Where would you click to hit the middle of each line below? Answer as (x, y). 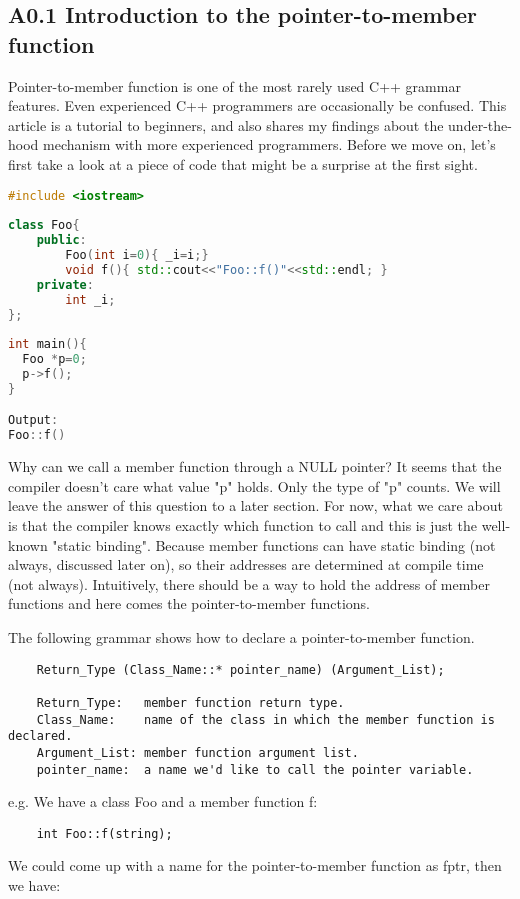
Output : (33, 420)
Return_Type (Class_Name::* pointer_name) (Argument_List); (240, 669)
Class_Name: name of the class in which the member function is (265, 719)
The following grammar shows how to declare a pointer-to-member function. (241, 636)
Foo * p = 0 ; (54, 359)
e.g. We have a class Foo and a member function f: (163, 801)
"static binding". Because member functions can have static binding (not (274, 544)
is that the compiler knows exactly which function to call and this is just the (243, 525)
